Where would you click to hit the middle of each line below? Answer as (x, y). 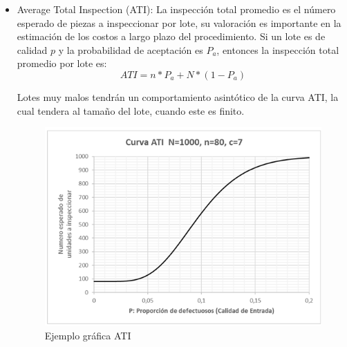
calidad (32, 49)
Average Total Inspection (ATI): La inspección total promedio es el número (176, 9)
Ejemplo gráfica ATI (88, 335)
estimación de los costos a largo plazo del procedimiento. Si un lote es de (171, 36)
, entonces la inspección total (278, 49)
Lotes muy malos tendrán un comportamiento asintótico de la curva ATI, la (178, 96)
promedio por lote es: (62, 63)
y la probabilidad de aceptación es (131, 49)
